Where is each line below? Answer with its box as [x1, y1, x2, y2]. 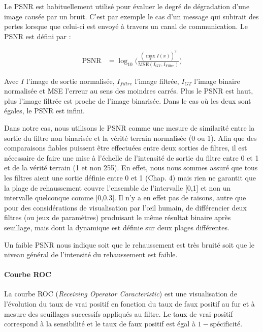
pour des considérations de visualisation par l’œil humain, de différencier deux [4, 202, 247, 213]
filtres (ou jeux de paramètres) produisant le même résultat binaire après [4, 212, 231, 223]
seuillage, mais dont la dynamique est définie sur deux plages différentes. [4, 222, 229, 232]
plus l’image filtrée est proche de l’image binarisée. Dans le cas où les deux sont [4, 95, 251, 106]
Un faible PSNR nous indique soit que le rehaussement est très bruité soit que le [4, 239, 254, 250]
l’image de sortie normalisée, [26, 75, 115, 86]
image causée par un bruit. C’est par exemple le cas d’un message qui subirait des [4, 11, 259, 21]
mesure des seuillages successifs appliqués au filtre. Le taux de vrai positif [4, 308, 233, 319]
